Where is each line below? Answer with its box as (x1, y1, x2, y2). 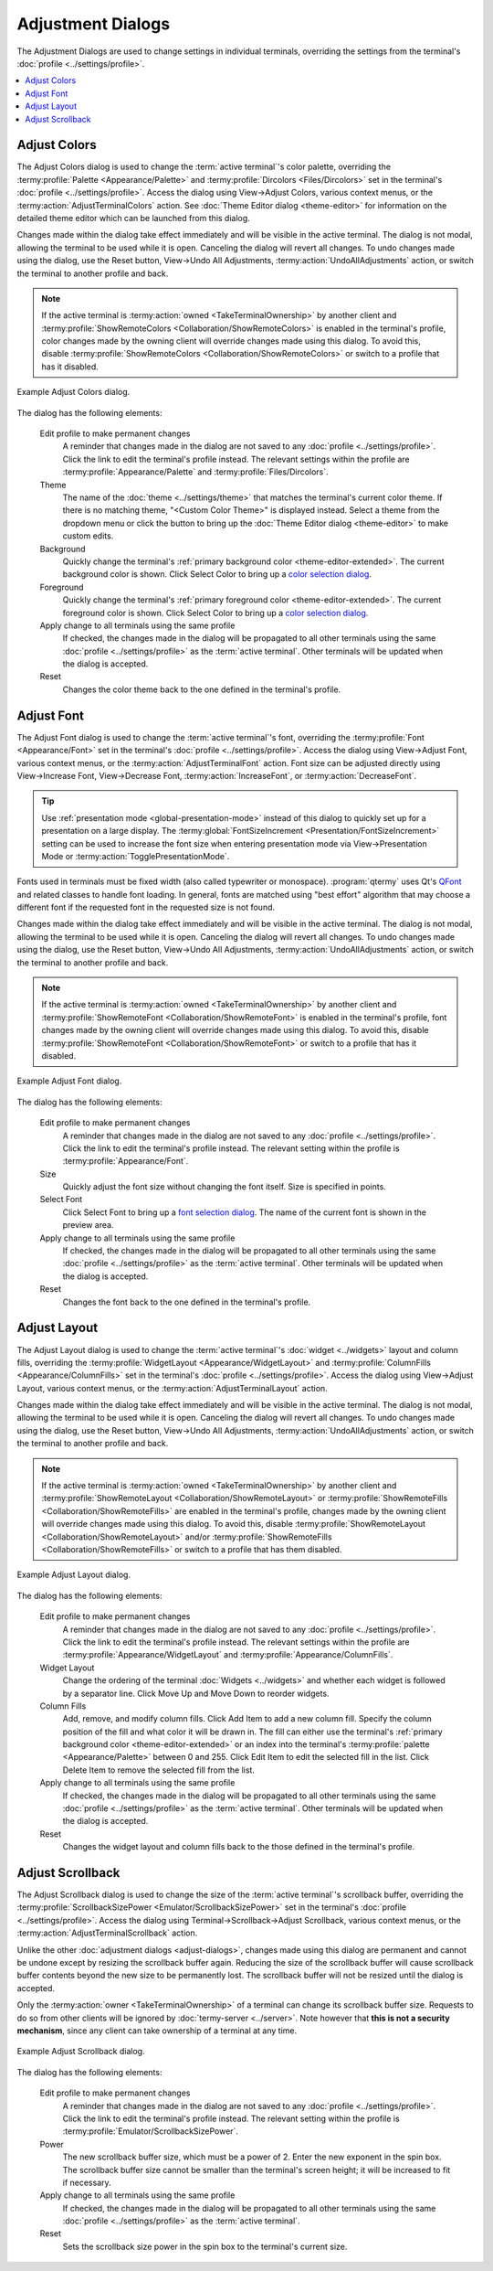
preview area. (62, 1220, 114, 1231)
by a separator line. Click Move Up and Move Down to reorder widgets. (62, 1688, 330, 1699)
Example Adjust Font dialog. (16, 1075, 122, 1087)
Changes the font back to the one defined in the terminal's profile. (62, 1296, 311, 1307)
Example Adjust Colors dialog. (16, 387, 131, 398)
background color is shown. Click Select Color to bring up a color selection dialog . (62, 569, 372, 580)
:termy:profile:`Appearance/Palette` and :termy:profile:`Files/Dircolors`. (62, 466, 329, 477)
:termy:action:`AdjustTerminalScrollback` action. (16, 1927, 198, 1938)
